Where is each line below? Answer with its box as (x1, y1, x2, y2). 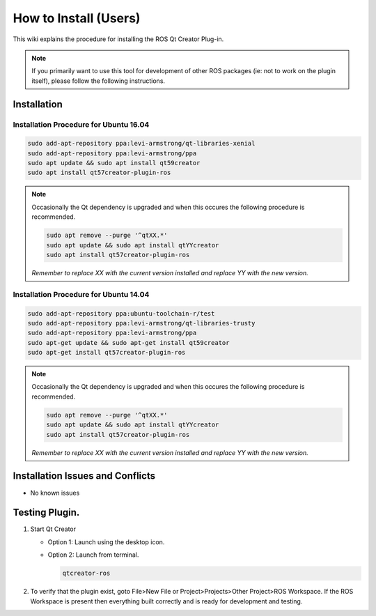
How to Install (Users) (13, 10, 141, 26)
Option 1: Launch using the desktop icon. (47, 537, 165, 546)
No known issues (30, 488, 80, 497)
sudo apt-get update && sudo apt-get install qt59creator (27, 339, 230, 346)
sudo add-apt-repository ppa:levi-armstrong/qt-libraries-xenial (27, 139, 256, 148)
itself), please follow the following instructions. (31, 77, 166, 85)
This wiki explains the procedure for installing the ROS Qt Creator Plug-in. (13, 35, 224, 43)
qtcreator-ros (62, 569, 111, 578)
